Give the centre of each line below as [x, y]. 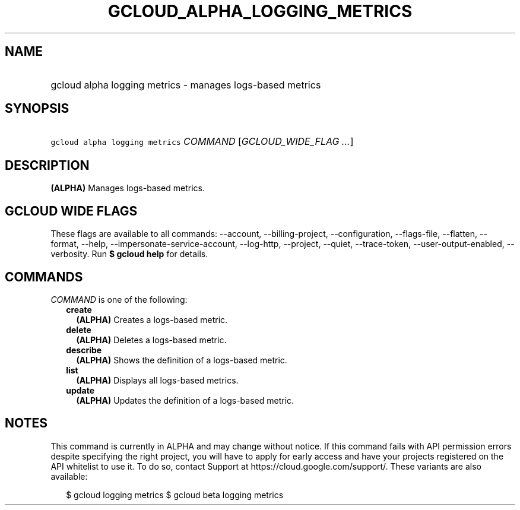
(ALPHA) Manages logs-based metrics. [128, 188]
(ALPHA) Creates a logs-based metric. [152, 319]
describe [84, 350]
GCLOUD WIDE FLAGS [71, 211]
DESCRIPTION [47, 165]
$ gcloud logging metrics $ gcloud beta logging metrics [175, 495]
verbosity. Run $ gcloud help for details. [129, 254]
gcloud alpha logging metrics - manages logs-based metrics [186, 85]
